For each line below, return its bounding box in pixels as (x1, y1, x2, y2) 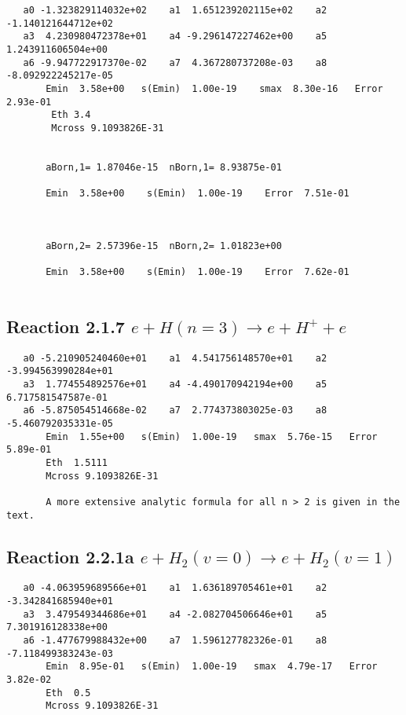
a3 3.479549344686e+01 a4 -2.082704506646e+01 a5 (23, 608, 327, 620)
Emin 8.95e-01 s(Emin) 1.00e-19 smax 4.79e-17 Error (46, 661, 378, 673)
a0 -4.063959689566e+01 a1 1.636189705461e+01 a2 (23, 582, 327, 594)
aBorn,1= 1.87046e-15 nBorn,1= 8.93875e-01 (46, 161, 282, 173)
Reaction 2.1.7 (6, 313, 125, 338)
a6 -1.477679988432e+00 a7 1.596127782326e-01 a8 (23, 635, 327, 646)
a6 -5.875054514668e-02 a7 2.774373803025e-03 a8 (23, 405, 327, 416)
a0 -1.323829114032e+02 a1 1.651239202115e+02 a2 (23, 5, 327, 16)
